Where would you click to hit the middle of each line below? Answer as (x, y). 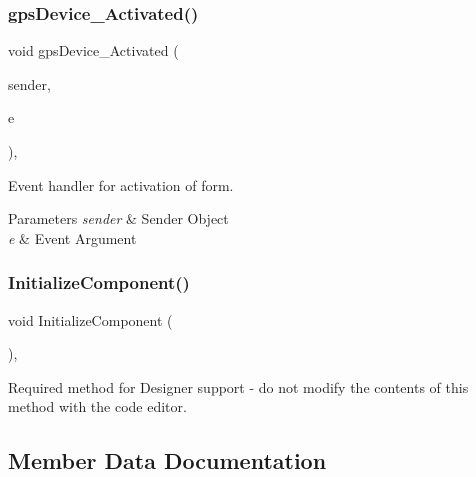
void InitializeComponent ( (90, 319)
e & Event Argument (72, 237)
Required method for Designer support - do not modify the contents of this (238, 386)
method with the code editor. (97, 406)
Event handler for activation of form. (121, 184)
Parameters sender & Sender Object (118, 218)
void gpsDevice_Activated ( (93, 50)
